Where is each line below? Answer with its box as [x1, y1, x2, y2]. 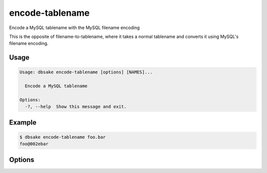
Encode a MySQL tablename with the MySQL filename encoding [9, 25, 140, 31]
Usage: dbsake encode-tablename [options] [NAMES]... [19, 69, 153, 75]
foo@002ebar [19, 141, 49, 147]
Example [9, 118, 37, 127]
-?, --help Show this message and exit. [25, 104, 127, 109]
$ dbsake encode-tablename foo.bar [19, 134, 106, 140]
